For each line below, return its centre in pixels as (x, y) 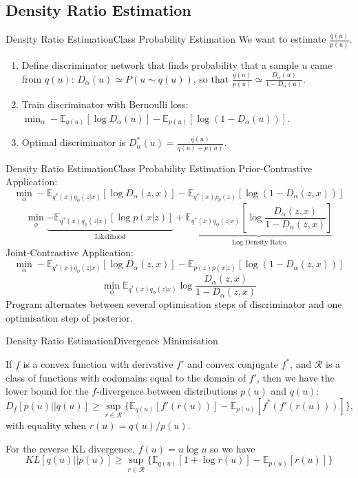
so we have (233, 448)
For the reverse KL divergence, (71, 448)
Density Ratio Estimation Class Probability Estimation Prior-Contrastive (159, 168)
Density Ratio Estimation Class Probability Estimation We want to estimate (166, 39)
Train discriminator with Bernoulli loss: (105, 104)
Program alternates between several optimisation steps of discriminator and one (174, 304)
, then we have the (296, 377)
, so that (211, 78)
